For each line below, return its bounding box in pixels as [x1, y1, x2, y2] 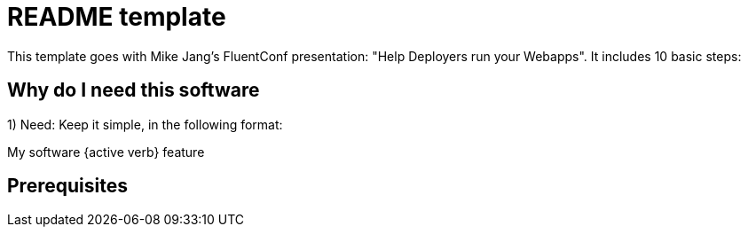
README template [7, 2, 226, 32]
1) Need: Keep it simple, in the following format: [7, 116, 283, 132]
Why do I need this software [7, 79, 260, 102]
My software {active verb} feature [7, 144, 205, 160]
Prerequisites [7, 175, 128, 198]
